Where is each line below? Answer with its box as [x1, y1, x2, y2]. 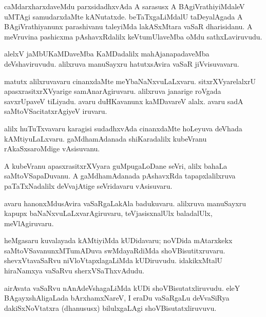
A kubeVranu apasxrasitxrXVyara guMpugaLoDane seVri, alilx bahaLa [4, 160, 227, 171]
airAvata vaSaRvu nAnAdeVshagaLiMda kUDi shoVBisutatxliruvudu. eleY [4, 282, 240, 293]
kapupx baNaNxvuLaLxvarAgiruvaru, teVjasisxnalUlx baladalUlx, [4, 208, 213, 219]
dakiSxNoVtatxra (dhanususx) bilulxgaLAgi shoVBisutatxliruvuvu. [4, 302, 217, 313]
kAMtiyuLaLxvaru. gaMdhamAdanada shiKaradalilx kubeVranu [4, 133, 207, 144]
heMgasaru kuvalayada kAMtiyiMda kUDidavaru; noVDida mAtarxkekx [4, 235, 233, 246]
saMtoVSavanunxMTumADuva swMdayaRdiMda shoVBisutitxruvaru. [4, 245, 225, 255]
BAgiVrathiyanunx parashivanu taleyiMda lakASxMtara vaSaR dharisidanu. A [4, 21, 253, 32]
